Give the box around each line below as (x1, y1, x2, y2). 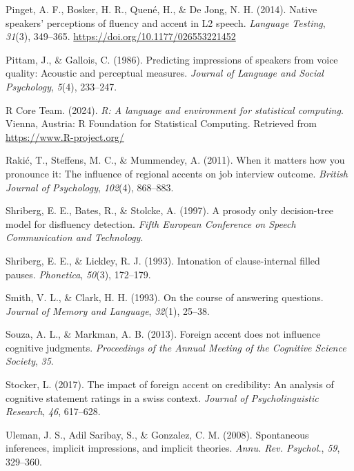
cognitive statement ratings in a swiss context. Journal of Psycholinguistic (6, 390, 319, 405)
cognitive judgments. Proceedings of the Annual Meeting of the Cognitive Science (6, 340, 346, 354)
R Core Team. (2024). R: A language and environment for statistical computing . (6, 102, 344, 117)
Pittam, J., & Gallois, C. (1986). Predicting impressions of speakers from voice (6, 52, 338, 66)
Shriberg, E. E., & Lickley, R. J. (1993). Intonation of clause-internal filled (6, 253, 320, 267)
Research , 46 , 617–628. (6, 404, 101, 419)
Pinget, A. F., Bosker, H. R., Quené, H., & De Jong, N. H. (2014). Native (6, 2, 317, 16)
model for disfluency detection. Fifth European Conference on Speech (6, 216, 296, 231)
